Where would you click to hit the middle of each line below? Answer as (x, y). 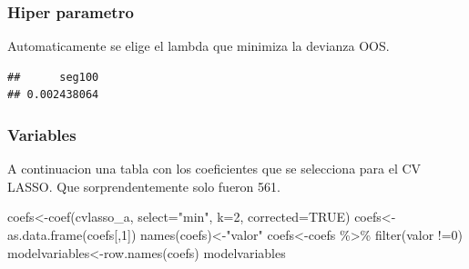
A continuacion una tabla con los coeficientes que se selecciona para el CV (214, 169)
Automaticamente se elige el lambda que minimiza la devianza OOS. (199, 46)
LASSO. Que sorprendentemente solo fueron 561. (144, 186)
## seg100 (53, 77)
